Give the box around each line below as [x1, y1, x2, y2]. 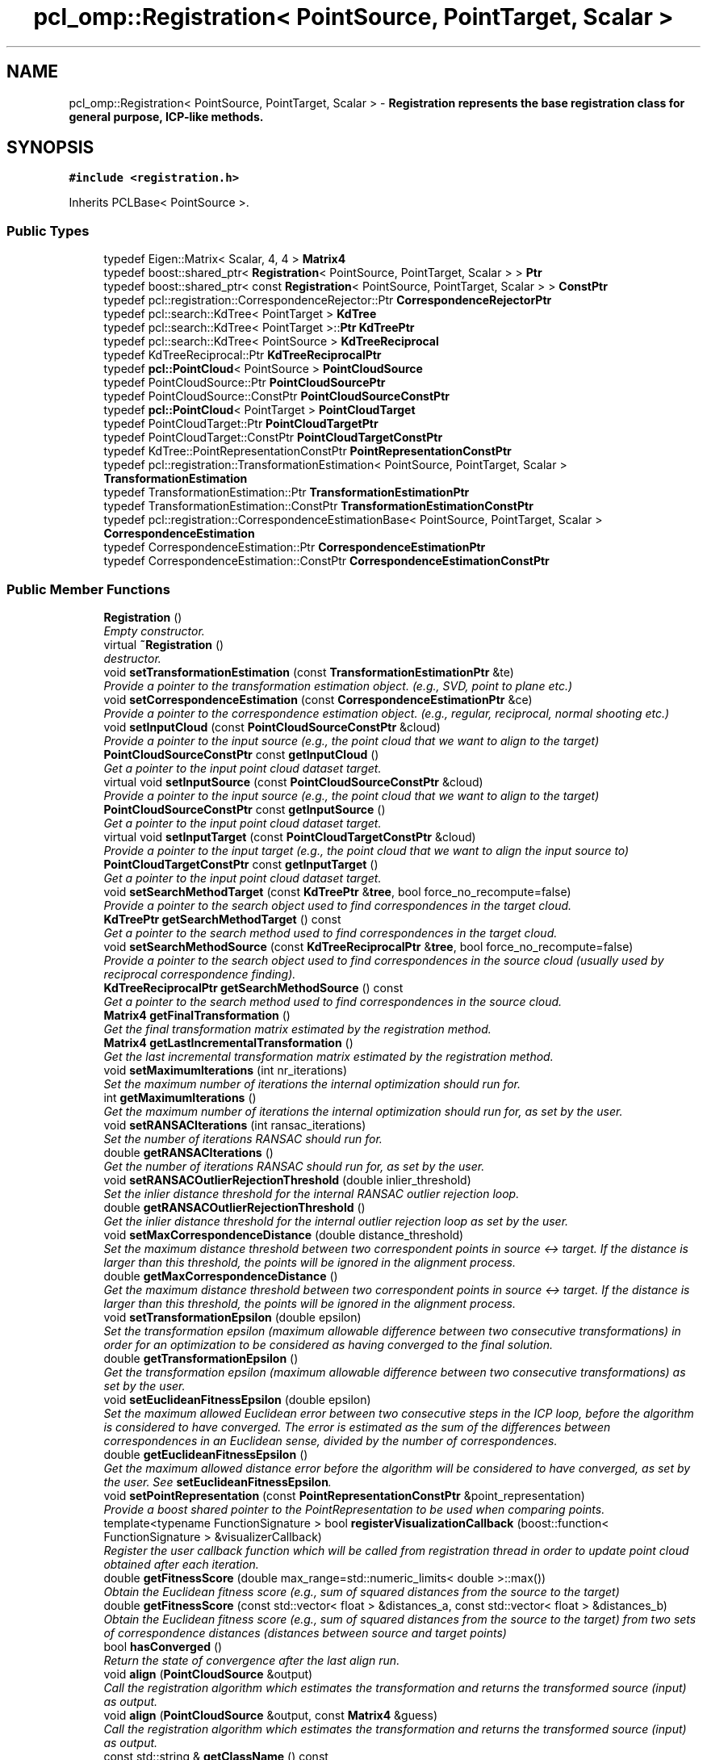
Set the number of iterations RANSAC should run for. [103, 1131, 383, 1146]
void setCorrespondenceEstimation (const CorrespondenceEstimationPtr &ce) [103, 692, 533, 706]
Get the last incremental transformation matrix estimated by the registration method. [103, 1049, 554, 1063]
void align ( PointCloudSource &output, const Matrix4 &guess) [103, 1708, 437, 1722]
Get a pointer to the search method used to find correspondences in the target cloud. [103, 925, 558, 940]
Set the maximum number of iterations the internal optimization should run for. [103, 1076, 521, 1091]
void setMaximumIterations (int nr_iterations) [103, 1062, 348, 1077]
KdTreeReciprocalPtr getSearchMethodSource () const [103, 980, 404, 995]
